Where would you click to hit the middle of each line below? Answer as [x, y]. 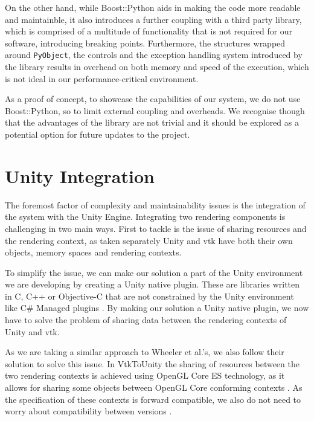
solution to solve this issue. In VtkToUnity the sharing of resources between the [152, 363]
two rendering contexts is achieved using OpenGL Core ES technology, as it [145, 375]
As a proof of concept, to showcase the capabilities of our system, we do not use [153, 99]
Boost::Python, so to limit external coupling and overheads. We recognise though [155, 110]
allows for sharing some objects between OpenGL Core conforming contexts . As [154, 387]
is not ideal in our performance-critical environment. [102, 78]
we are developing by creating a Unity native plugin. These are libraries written [152, 284]
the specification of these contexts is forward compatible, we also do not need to [153, 399]
